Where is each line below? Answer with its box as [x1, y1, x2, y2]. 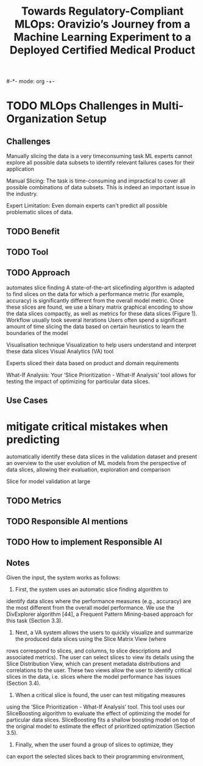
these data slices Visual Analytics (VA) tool [6, 347, 114, 355]
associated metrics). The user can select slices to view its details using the [6, 654, 194, 661]
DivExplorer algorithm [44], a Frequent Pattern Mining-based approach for [6, 610, 193, 618]
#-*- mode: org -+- [6, 78, 55, 85]
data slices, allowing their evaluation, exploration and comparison [6, 466, 171, 474]
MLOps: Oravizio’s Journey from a [14, 17, 191, 31]
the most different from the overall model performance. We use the [6, 604, 175, 612]
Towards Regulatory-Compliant [21, 4, 184, 18]
